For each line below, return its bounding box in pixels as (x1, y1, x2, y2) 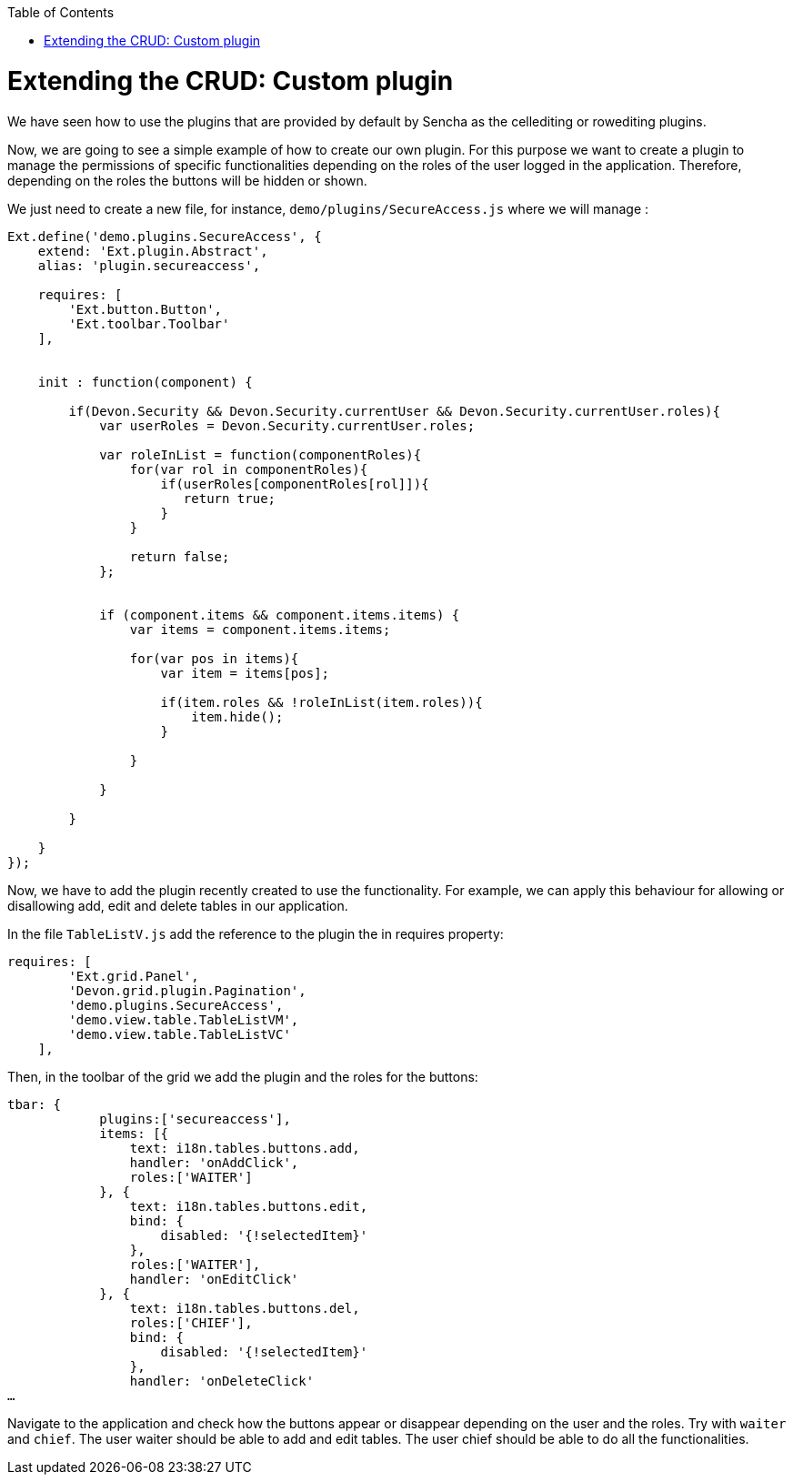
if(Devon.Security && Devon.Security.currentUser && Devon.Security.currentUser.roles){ (68, 403, 720, 418)
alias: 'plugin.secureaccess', (37, 257, 261, 273)
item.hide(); (191, 709, 284, 724)
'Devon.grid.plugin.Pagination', (68, 983, 306, 998)
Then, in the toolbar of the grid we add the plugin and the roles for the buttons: (7, 1068, 478, 1084)
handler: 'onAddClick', (129, 1154, 299, 1170)
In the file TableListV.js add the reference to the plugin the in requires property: (7, 925, 504, 942)
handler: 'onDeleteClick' (129, 1373, 315, 1388)
